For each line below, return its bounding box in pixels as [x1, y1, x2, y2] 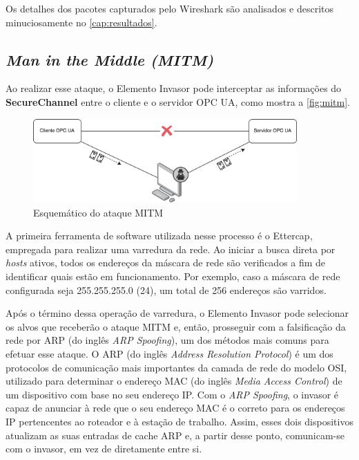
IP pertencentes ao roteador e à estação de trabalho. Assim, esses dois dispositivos [6, 414, 353, 428]
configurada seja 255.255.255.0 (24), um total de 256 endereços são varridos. [6, 282, 327, 297]
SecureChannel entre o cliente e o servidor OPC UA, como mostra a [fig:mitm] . [6, 94, 351, 109]
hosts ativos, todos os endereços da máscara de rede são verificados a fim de [6, 255, 326, 270]
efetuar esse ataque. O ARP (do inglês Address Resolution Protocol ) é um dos [6, 346, 333, 360]
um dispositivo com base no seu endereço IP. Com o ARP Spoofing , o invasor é [6, 387, 339, 401]
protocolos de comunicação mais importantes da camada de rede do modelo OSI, [6, 360, 347, 374]
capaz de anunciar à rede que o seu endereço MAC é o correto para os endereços [6, 401, 345, 415]
